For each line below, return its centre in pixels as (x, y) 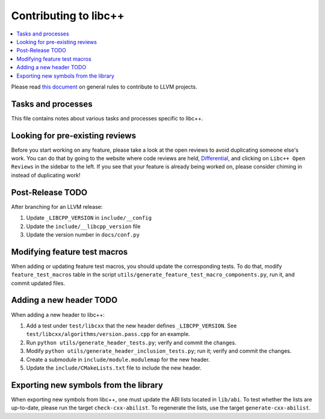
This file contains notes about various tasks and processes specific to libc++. (107, 118)
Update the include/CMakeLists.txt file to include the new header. (114, 368)
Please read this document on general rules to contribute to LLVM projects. (104, 87)
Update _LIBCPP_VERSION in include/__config (89, 218)
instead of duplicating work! (46, 175)
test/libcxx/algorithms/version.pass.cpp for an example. (108, 334)
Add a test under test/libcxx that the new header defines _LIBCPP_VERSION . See (132, 326)
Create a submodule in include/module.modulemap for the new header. (118, 359)
